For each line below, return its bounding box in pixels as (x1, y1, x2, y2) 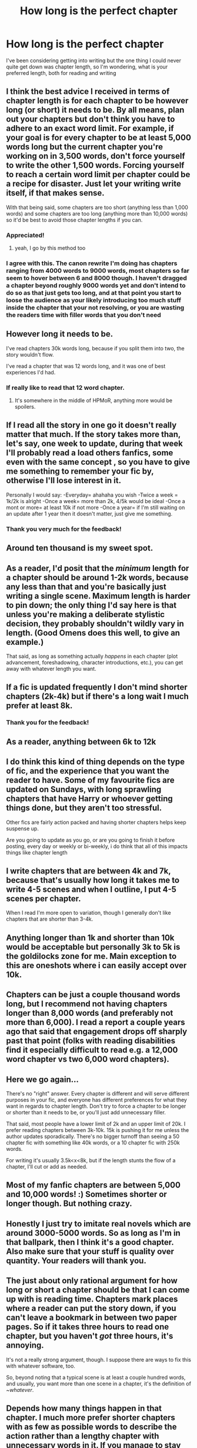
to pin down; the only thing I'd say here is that (6, 600, 177, 610)
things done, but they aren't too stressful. (6, 803, 162, 813)
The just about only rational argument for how (6, 1276, 178, 1286)
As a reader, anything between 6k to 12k (6, 736, 156, 746)
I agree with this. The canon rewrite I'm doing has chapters (6, 259, 178, 267)
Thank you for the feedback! (6, 719, 89, 727)
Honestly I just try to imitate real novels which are (6, 1218, 191, 1229)
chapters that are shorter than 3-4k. (6, 915, 94, 922)
